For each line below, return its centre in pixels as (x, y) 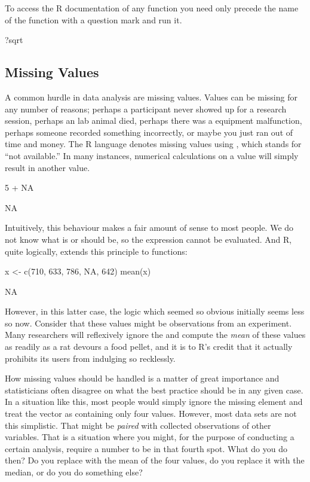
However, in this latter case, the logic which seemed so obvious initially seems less (155, 311)
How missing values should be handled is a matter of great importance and (142, 378)
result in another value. (47, 167)
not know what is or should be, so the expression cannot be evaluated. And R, (148, 239)
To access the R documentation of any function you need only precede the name (152, 8)
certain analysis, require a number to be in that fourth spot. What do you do (146, 448)
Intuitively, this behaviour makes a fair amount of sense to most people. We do (149, 228)
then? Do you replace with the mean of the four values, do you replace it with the (155, 460)
